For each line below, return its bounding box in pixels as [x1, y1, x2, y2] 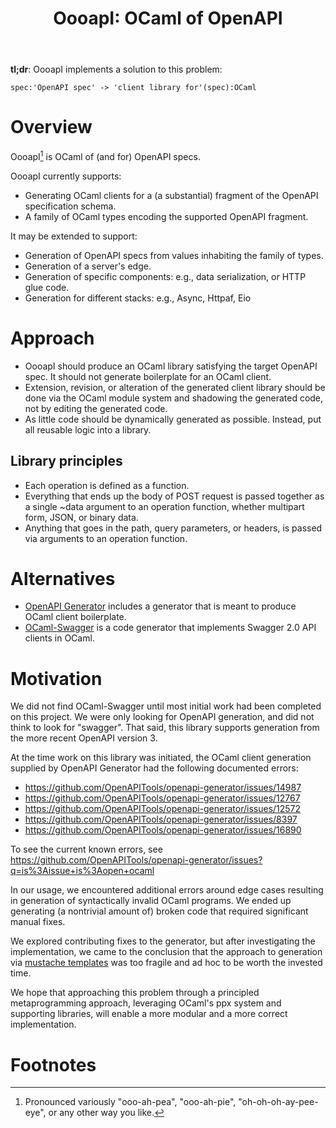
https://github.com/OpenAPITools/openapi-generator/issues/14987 [24, 782, 302, 794]
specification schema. [24, 200, 117, 212]
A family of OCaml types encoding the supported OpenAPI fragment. [24, 210, 309, 222]
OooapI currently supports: [10, 170, 122, 182]
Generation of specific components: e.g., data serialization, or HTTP [24, 270, 307, 282]
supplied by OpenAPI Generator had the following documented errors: [10, 762, 299, 774]
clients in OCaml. [24, 632, 95, 644]
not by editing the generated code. [24, 402, 168, 414]
